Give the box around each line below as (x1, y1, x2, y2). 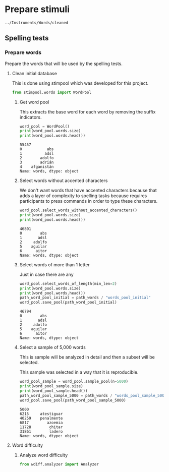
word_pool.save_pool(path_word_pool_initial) (19, 300, 117, 305)
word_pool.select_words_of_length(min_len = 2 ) (19, 281, 117, 286)
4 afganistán (19, 164, 54, 169)
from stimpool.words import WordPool (12, 90, 92, 95)
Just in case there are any (19, 271, 74, 277)
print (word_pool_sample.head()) (19, 388, 88, 393)
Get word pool (19, 99, 49, 105)
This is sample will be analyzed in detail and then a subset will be (19, 354, 155, 360)
